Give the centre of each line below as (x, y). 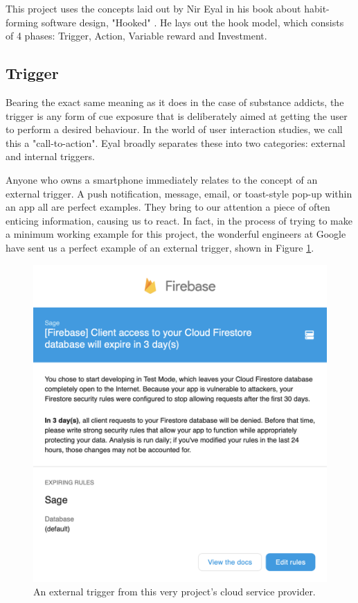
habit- (317, 8)
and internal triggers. (50, 156)
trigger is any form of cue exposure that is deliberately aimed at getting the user (177, 115)
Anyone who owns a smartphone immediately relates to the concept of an (162, 179)
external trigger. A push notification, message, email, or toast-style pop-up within (179, 193)
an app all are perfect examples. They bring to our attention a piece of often (168, 207)
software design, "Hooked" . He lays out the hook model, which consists (193, 22)
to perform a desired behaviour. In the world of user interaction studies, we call (174, 129)
